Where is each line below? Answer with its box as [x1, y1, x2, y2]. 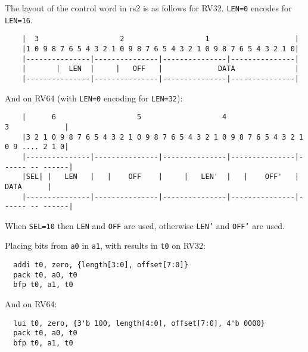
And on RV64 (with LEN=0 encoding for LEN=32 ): [5, 91, 183, 104]
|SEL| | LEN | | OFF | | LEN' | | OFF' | [21, 172, 299, 181]
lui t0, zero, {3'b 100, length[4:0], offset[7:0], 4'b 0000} [13, 319, 265, 328]
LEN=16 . [5, 13, 33, 26]
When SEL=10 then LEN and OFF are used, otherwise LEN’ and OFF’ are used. [5, 219, 285, 231]
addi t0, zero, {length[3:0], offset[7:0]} [13, 261, 188, 270]
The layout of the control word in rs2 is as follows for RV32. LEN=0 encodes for [5, 2, 292, 14]
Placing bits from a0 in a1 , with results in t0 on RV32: [5, 239, 206, 252]
